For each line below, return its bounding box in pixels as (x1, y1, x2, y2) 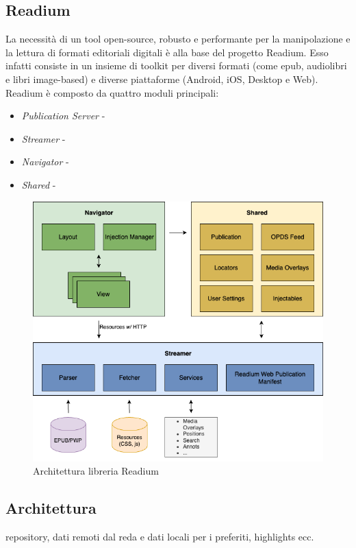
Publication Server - (21, 108, 105, 123)
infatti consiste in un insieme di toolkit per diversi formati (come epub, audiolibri (5, 58, 347, 73)
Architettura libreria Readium (33, 464, 159, 478)
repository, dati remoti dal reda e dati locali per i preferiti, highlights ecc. (5, 529, 314, 544)
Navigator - (21, 154, 69, 169)
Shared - (21, 177, 56, 191)
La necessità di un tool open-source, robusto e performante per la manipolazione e (5, 32, 351, 46)
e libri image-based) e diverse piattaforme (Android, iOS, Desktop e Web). (5, 71, 318, 86)
